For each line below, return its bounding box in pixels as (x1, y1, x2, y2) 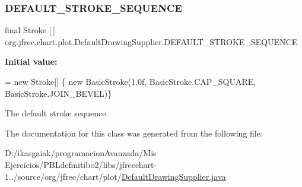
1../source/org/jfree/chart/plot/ (5, 170, 122, 182)
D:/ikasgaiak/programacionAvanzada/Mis (5, 147, 157, 159)
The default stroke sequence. (5, 107, 109, 119)
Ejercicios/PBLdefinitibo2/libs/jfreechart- (5, 158, 157, 170)
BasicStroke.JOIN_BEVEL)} (5, 87, 112, 99)
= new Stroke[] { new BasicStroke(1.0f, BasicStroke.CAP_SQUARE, (5, 75, 256, 87)
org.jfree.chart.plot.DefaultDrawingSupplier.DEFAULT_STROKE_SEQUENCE (5, 35, 298, 47)
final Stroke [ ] (5, 24, 55, 36)
